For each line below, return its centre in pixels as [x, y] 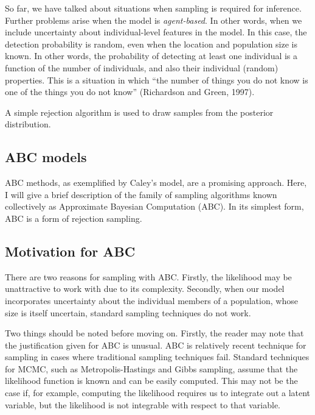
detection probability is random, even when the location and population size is [151, 44]
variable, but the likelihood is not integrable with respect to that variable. [143, 404]
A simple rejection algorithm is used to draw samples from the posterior [139, 112]
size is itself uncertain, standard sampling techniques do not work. [128, 312]
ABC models [46, 157]
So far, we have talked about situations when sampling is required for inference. [153, 8]
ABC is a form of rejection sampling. [74, 218]
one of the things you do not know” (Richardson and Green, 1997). [130, 92]
